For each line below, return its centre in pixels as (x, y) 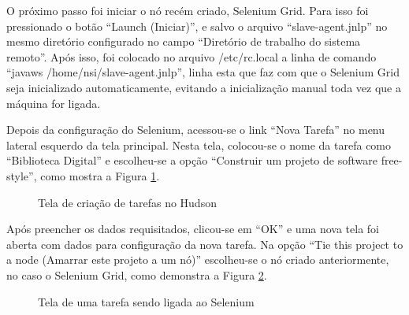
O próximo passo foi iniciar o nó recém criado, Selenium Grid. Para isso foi (188, 10)
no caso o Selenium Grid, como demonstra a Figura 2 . (137, 274)
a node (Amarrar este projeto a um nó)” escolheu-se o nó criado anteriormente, (198, 259)
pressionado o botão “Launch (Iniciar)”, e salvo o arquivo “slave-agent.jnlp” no (197, 26)
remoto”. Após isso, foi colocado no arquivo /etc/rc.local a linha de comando (191, 56)
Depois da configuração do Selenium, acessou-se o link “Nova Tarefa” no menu (196, 130)
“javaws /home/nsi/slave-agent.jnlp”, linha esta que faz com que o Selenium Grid (203, 72)
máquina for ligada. (54, 103)
